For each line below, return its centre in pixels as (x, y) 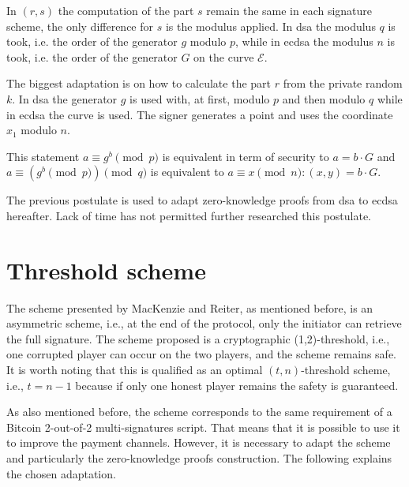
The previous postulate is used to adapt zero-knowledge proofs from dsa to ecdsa (202, 200)
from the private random (343, 83)
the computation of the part (126, 10)
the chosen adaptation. (61, 473)
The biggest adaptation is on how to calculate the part (139, 83)
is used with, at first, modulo (200, 98)
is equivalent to (187, 172)
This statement (43, 156)
